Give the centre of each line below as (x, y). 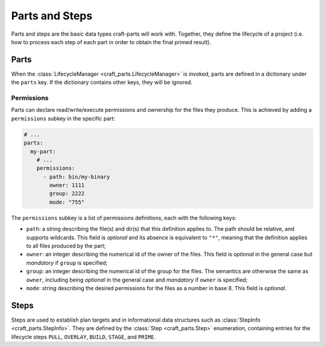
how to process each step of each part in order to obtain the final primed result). (111, 42)
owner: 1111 (67, 185)
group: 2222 (67, 194)
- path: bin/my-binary (77, 177)
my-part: (43, 151)
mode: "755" (67, 202)
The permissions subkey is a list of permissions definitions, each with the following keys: (124, 218)
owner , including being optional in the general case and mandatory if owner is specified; (137, 280)
